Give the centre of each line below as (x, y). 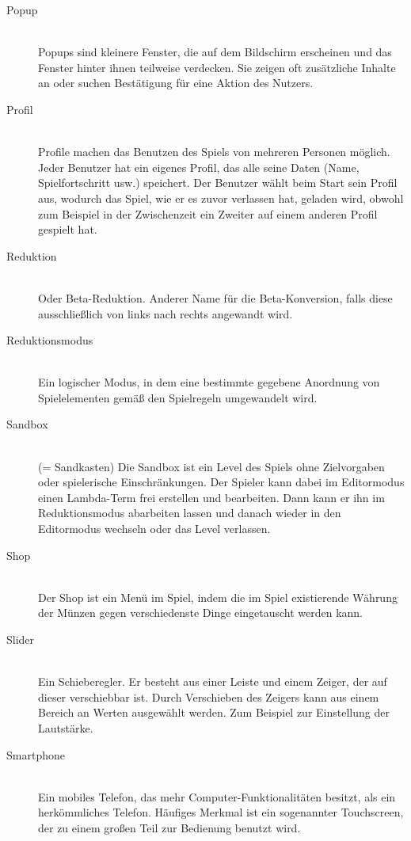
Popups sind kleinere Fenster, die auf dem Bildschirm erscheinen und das (215, 52)
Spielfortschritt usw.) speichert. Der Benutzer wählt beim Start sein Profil (218, 183)
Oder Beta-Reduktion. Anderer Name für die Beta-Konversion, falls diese (215, 297)
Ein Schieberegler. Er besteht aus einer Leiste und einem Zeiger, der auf (213, 681)
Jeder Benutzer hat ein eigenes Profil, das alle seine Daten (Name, (199, 167)
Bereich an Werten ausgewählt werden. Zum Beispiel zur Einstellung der (214, 712)
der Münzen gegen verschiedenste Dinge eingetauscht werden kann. (201, 613)
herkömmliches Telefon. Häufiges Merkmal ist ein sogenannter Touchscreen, (221, 812)
